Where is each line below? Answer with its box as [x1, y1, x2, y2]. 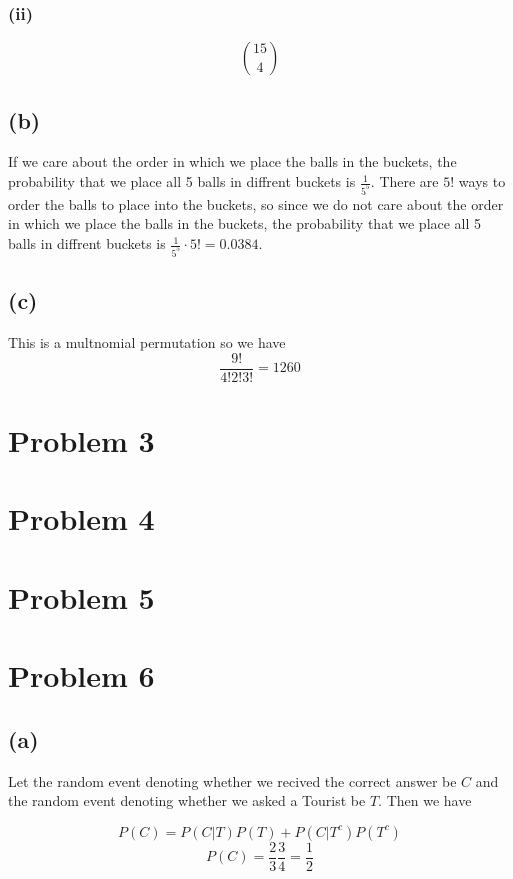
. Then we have [378, 790, 472, 811]
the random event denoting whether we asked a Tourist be [8, 790, 366, 811]
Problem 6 [8, 655, 155, 696]
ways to [458, 171, 506, 192]
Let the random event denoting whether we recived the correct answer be [8, 770, 457, 791]
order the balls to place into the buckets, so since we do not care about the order [8, 193, 504, 214]
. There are [370, 171, 439, 192]
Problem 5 [8, 576, 155, 617]
